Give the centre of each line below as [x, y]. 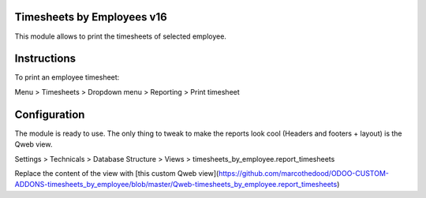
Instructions [45, 59]
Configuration [50, 114]
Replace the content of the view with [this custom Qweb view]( [117, 173]
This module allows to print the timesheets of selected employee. [120, 36]
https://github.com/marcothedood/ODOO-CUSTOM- [304, 173]
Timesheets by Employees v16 [91, 17]
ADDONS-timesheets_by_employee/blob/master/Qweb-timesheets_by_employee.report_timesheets [176, 185]
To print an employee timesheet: [67, 77]
